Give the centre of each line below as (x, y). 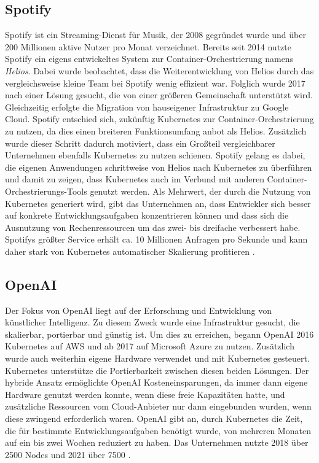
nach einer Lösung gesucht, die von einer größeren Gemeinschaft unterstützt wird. (159, 95)
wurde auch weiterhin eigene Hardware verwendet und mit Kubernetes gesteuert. (157, 358)
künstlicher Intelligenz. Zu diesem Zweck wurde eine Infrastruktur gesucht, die (152, 322)
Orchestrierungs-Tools (46, 191)
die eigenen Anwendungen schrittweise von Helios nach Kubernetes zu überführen (159, 167)
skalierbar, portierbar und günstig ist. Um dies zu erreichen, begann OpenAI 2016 (159, 334)
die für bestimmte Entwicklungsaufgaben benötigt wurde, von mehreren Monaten (158, 430)
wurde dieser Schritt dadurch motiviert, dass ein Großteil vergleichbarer (140, 143)
